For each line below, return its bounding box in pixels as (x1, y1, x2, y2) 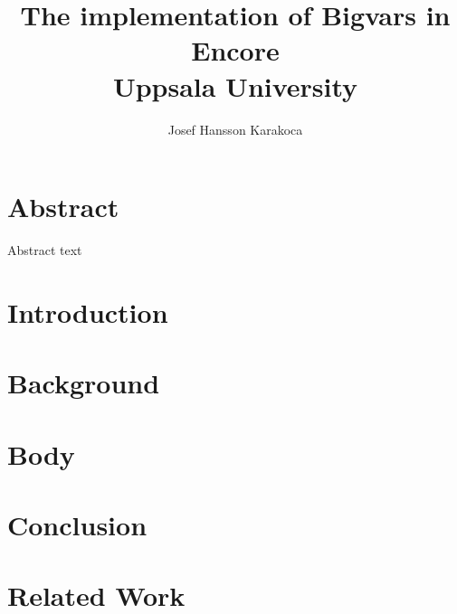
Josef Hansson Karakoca (167, 119, 303, 138)
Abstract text (7, 241, 82, 260)
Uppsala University (112, 67, 358, 104)
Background (7, 364, 160, 401)
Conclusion (7, 505, 148, 543)
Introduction (7, 293, 168, 330)
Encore (191, 32, 280, 69)
